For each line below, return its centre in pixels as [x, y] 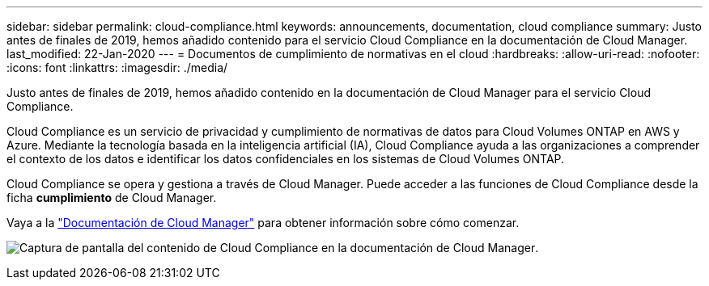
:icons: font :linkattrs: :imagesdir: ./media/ [117, 67]
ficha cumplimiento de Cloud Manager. [112, 198]
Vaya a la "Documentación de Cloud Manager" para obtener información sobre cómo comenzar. [263, 223]
